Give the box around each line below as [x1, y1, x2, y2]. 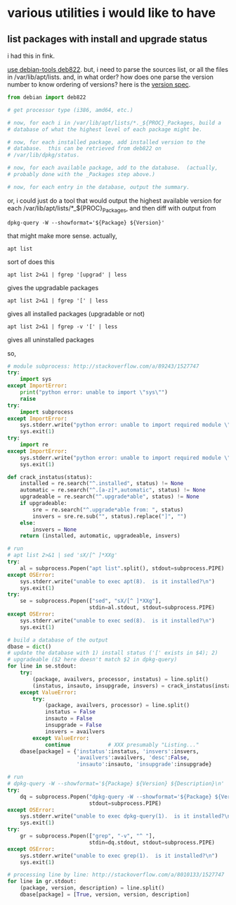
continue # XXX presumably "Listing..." [44, 741, 199, 748]
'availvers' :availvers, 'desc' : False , [76, 754, 190, 761]
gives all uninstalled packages [7, 335, 95, 344]
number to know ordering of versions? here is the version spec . [7, 80, 191, 89]
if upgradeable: [20, 500, 68, 507]
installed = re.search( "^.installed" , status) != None [20, 480, 184, 487]
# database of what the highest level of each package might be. [7, 125, 202, 133]
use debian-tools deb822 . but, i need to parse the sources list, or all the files [7, 65, 228, 73]
